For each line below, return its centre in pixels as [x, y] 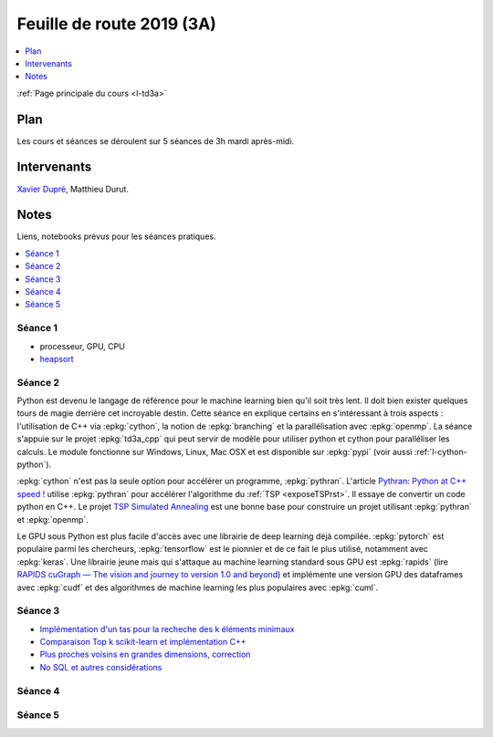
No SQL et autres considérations [101, 667]
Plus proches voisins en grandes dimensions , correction [145, 654]
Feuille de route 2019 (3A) [116, 24]
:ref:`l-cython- [441, 452]
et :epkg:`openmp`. [52, 519]
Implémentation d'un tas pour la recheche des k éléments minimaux [167, 628]
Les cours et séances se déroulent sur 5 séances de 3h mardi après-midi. [156, 140]
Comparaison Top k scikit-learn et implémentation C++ [143, 642]
